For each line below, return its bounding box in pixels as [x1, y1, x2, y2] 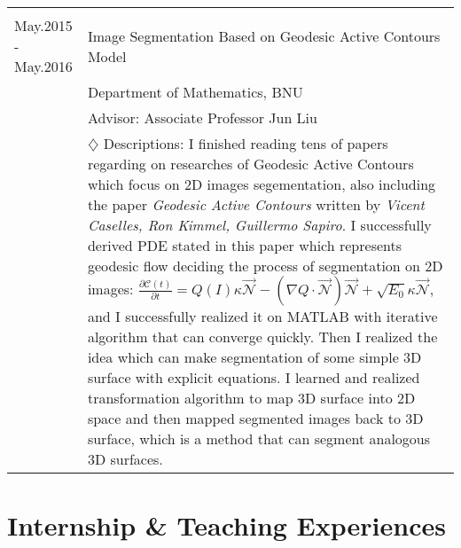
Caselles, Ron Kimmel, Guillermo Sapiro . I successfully [87, 215, 432, 235]
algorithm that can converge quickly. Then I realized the [87, 326, 438, 347]
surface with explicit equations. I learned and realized [87, 367, 420, 388]
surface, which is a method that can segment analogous [87, 428, 431, 449]
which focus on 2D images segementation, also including [87, 174, 436, 194]
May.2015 [14, 15, 73, 35]
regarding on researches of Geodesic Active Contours [87, 153, 414, 174]
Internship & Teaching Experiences [7, 507, 446, 544]
